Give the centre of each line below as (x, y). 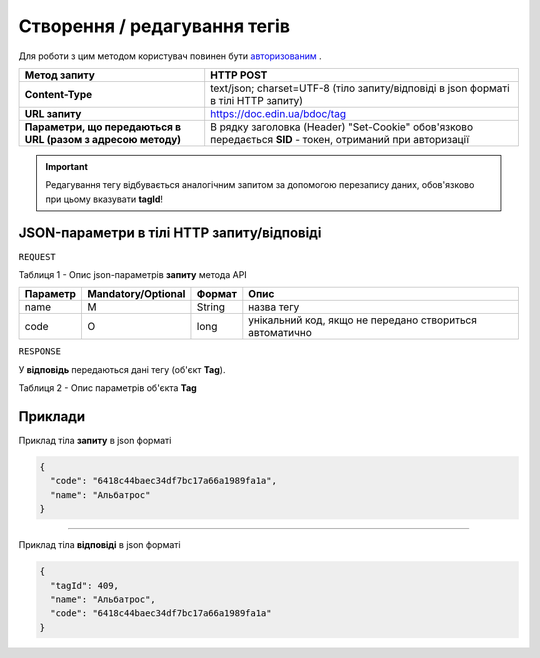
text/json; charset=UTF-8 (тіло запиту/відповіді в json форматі (360, 88)
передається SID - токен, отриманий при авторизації (340, 139)
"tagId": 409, (85, 585)
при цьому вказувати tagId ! (104, 199)
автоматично (280, 333)
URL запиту (53, 113)
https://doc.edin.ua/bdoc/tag (278, 113)
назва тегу (274, 307)
